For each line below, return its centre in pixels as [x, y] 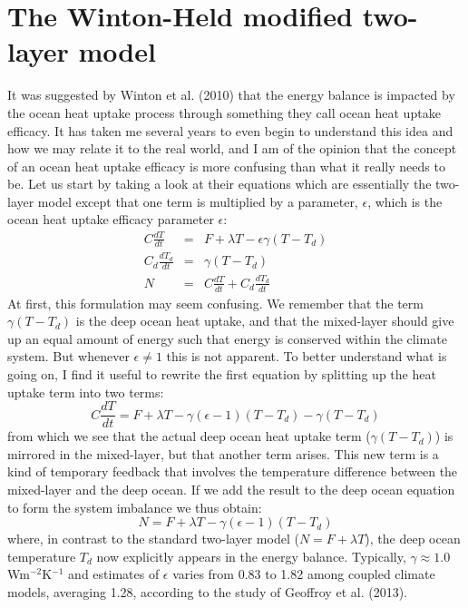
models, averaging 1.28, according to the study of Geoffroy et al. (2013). [207, 591]
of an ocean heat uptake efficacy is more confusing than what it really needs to [226, 166]
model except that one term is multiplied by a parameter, [198, 201]
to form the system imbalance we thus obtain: [135, 507]
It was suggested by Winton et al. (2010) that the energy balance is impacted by [231, 95]
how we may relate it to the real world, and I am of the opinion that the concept [232, 148]
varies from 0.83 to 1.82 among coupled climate [304, 574]
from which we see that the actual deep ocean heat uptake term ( [189, 436]
